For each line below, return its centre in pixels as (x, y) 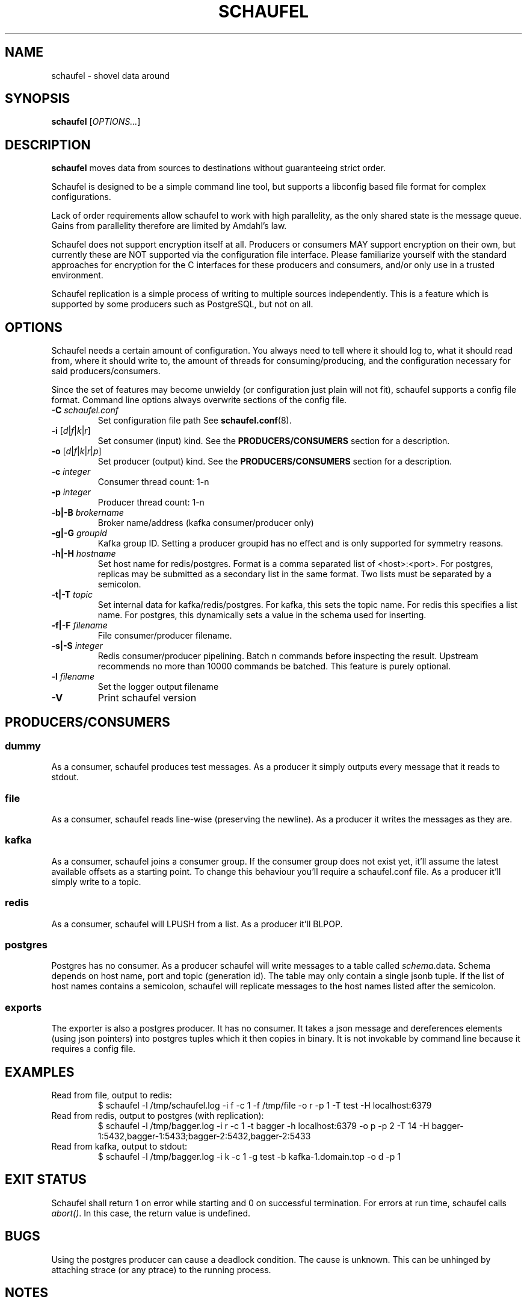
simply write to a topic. (96, 881)
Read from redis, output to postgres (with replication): (158, 1115)
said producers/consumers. (106, 371)
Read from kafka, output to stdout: (119, 1146)
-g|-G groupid (79, 533)
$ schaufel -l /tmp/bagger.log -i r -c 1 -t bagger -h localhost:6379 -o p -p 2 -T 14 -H (263, 1125)
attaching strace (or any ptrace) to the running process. (161, 1269)
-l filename (73, 677)
